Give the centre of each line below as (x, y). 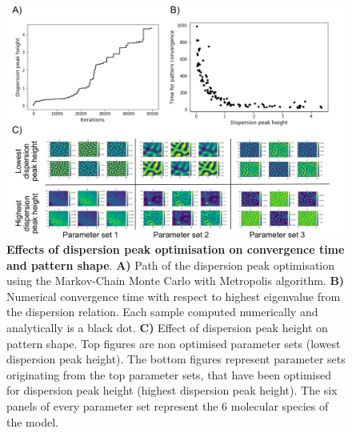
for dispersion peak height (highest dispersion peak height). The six (172, 390)
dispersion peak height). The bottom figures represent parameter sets (176, 359)
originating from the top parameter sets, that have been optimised (169, 374)
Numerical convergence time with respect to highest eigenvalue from (174, 296)
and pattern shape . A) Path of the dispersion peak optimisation (171, 265)
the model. (32, 421)
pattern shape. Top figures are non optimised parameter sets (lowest (174, 343)
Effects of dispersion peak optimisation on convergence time (176, 249)
